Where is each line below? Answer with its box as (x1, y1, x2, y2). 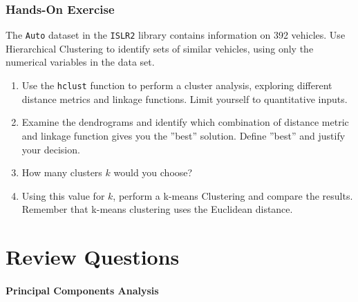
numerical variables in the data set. (6, 55, 155, 69)
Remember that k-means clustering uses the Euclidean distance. (21, 202, 293, 216)
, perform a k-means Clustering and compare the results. (113, 188, 353, 202)
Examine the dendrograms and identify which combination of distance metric (21, 115, 349, 129)
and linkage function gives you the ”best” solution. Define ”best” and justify (21, 128, 346, 142)
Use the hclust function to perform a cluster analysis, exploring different (21, 78, 332, 93)
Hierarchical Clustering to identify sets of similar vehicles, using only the (6, 41, 314, 55)
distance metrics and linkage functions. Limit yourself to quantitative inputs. (21, 91, 348, 106)
